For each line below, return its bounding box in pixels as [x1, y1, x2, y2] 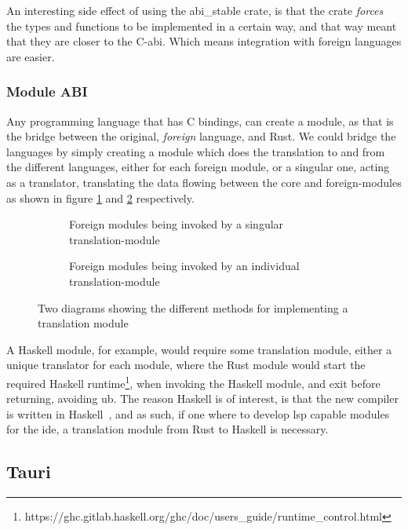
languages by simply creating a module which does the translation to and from [6, 143, 385, 159]
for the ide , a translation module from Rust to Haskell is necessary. [6, 421, 329, 437]
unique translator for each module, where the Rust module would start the [6, 356, 366, 373]
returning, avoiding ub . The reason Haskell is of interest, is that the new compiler [6, 390, 399, 407]
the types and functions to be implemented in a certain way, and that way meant [6, 17, 397, 34]
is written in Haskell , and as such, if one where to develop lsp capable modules [6, 405, 390, 422]
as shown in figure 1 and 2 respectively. [6, 189, 195, 206]
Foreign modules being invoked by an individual [69, 258, 300, 274]
